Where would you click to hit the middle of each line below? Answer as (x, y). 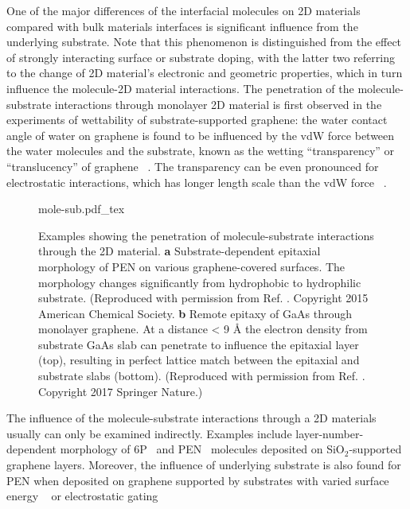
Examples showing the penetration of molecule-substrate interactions (206, 235)
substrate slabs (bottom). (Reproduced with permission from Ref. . (202, 376)
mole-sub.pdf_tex (82, 209)
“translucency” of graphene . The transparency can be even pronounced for (193, 166)
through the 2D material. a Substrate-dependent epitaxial (180, 251)
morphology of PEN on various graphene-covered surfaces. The (192, 266)
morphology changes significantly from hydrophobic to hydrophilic (200, 282)
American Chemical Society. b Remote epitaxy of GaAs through (195, 313)
